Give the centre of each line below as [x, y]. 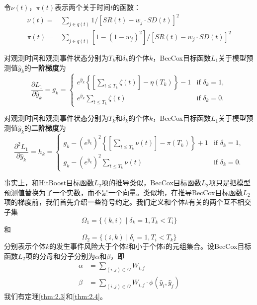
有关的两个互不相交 [220, 202]
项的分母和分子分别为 [60, 256]
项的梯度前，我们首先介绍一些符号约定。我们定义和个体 [94, 202]
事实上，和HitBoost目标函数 [49, 183]
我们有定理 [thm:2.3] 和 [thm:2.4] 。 [55, 296]
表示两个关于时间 [82, 7]
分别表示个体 [25, 246]
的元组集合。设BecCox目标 [208, 246]
